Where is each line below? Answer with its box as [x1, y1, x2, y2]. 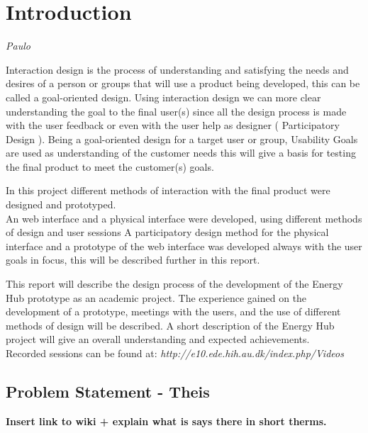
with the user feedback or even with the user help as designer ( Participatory [6, 118, 340, 133]
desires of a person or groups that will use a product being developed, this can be [6, 76, 360, 91]
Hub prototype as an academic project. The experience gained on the [6, 290, 307, 305]
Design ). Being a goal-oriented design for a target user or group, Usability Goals [6, 131, 358, 146]
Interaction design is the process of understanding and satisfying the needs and [6, 62, 349, 77]
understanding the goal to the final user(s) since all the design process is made [6, 103, 347, 118]
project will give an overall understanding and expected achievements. [6, 332, 310, 347]
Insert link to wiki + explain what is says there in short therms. [6, 413, 327, 428]
